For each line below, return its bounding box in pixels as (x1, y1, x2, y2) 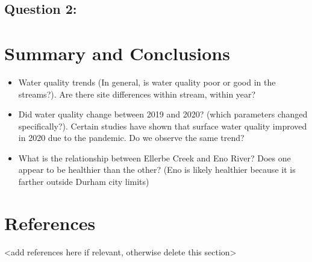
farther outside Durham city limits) (18, 175, 149, 188)
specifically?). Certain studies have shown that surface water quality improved (18, 119, 307, 132)
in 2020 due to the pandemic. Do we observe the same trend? (18, 131, 245, 144)
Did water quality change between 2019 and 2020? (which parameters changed (18, 108, 308, 120)
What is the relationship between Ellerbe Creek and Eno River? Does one (18, 151, 291, 164)
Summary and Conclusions (4, 40, 230, 65)
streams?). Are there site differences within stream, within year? (18, 87, 256, 100)
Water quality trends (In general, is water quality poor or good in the (18, 75, 276, 88)
